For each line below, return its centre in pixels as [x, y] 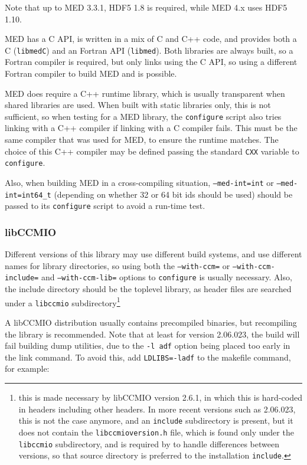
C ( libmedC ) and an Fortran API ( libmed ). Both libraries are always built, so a [149, 50]
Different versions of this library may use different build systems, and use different [153, 254]
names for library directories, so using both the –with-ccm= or [117, 265]
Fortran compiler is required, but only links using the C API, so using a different [151, 62]
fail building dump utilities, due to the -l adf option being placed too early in [148, 346]
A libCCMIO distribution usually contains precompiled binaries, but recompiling [151, 322]
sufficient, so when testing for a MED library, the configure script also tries [143, 116]
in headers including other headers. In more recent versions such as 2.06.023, [157, 409]
